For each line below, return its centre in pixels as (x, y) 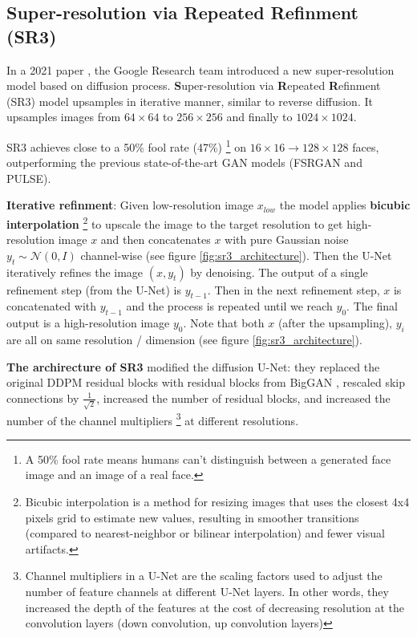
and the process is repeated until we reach (229, 306)
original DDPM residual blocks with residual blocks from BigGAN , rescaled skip (206, 382)
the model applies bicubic (345, 205)
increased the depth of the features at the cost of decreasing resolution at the (215, 607)
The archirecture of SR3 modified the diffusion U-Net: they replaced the (193, 366)
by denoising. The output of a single (279, 272)
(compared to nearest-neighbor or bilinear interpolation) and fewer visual (205, 533)
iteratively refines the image (75, 272)
